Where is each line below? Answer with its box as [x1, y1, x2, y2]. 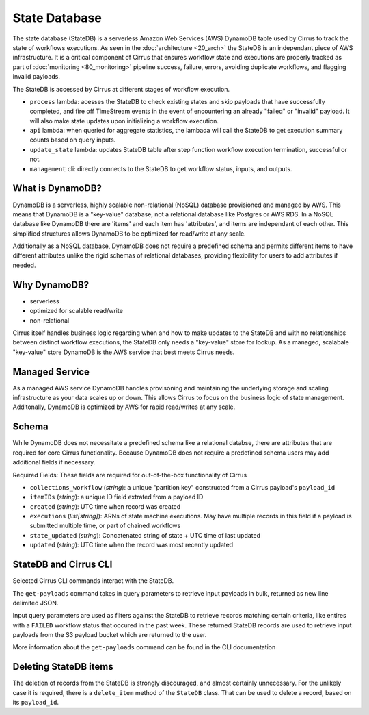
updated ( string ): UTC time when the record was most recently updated [29, 541, 234, 549]
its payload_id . [12, 699, 59, 707]
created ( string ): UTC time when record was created [29, 502, 181, 510]
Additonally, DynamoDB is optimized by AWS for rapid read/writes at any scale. [12, 403, 236, 411]
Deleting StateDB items [12, 661, 113, 673]
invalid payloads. [12, 73, 61, 81]
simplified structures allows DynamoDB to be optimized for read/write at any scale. [12, 229, 246, 238]
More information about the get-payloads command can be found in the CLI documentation [12, 643, 276, 651]
